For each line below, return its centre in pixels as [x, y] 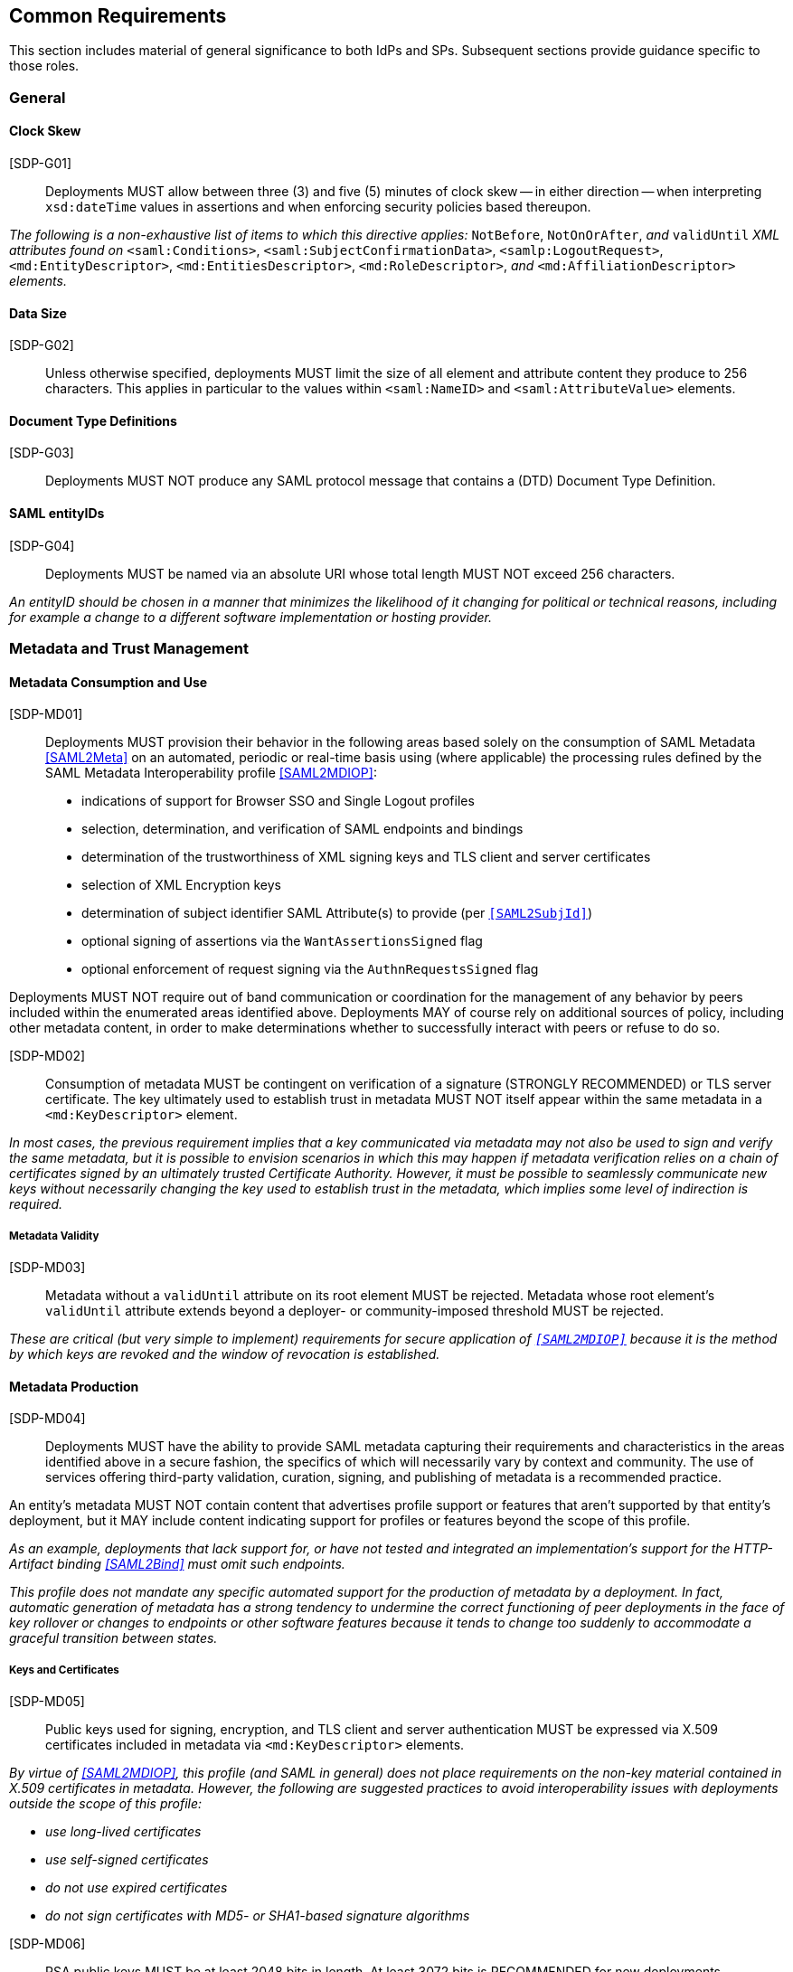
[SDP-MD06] [47, 1944]
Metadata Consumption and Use [109, 682]
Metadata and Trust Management [129, 649]
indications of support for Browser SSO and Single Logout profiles [278, 801]
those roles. [44, 66]
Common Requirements [118, 16]
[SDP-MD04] [47, 1419]
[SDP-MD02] [47, 1056]
